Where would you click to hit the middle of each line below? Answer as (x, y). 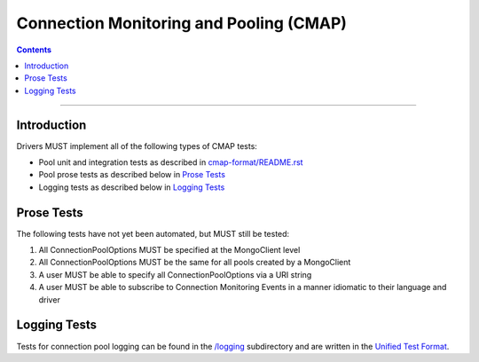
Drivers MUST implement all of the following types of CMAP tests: (137, 146)
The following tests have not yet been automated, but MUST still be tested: (153, 233)
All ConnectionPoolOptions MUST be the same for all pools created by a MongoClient (195, 263)
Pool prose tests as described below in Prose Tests (132, 175)
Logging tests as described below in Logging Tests (132, 187)
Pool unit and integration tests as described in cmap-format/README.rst (171, 162)
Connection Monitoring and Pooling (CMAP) (182, 23)
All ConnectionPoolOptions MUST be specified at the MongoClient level (169, 250)
